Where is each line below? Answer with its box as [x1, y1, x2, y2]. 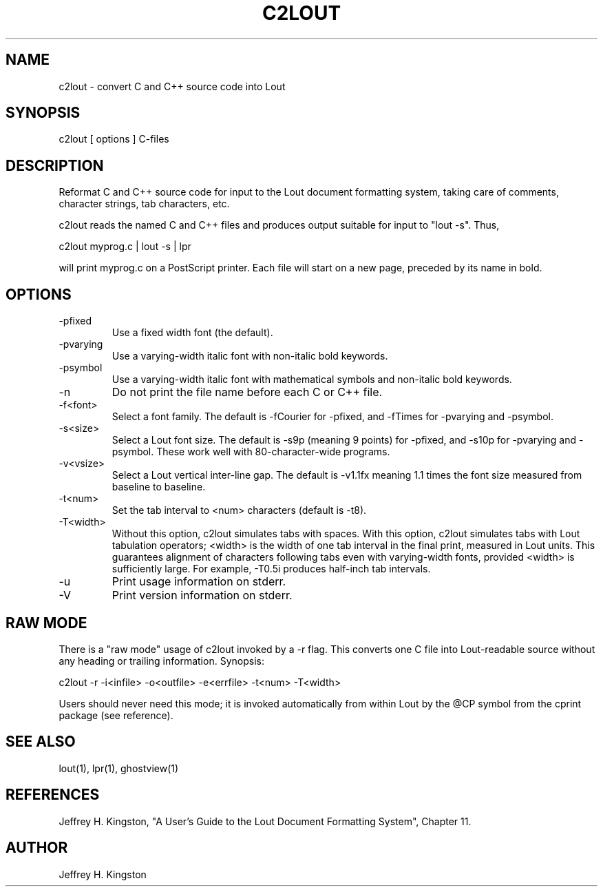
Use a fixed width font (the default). [112, 326, 273, 339]
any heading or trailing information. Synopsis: [59, 654, 264, 667]
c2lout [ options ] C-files [59, 133, 169, 145]
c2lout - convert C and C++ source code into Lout [59, 80, 286, 92]
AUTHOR [6, 839, 68, 857]
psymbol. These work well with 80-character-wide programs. [112, 446, 390, 458]
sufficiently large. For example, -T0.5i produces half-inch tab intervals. [112, 563, 431, 575]
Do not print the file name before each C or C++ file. [112, 385, 383, 400]
